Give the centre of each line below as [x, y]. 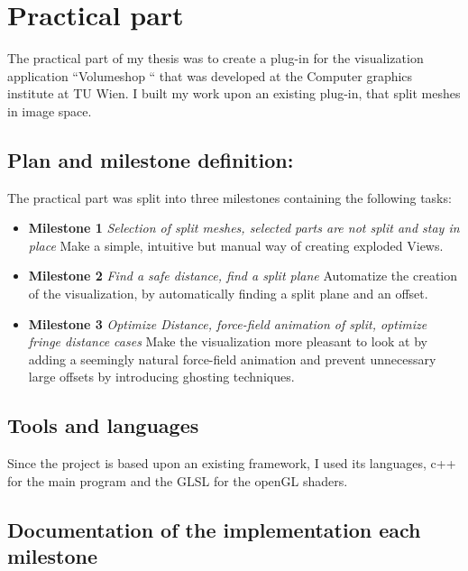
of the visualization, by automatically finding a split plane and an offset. [228, 294]
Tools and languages [103, 425]
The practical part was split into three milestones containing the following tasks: [229, 197]
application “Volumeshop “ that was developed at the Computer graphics [210, 75]
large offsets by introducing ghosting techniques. [161, 377]
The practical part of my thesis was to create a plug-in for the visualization [216, 58]
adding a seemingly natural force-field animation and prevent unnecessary [232, 359]
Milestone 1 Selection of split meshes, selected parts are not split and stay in [244, 228]
